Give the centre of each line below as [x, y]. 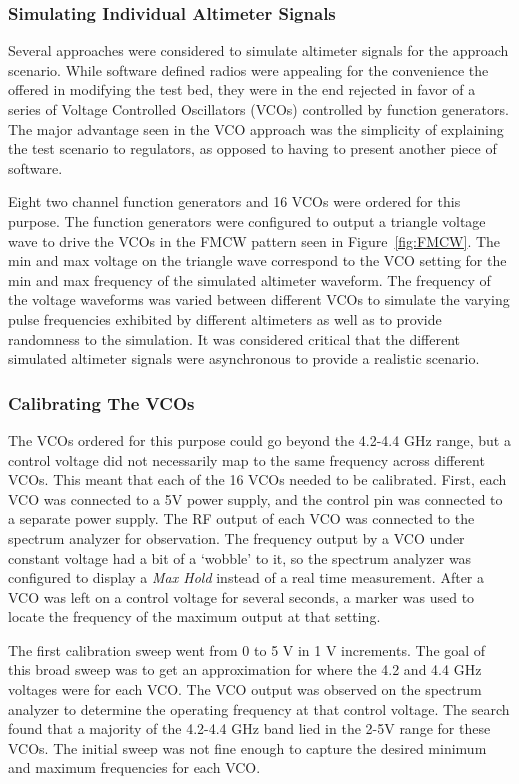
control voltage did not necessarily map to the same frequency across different [246, 459]
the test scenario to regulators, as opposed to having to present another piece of [252, 148]
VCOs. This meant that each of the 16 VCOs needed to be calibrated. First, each [257, 479]
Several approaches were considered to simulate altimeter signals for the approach [258, 50]
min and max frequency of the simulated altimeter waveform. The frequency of [249, 279]
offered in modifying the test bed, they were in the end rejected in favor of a [242, 89]
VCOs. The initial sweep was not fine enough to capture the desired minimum [247, 747]
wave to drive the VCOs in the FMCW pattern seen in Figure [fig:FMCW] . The [254, 240]
